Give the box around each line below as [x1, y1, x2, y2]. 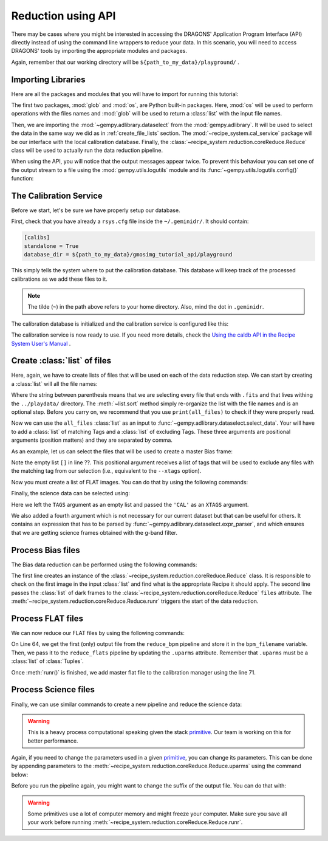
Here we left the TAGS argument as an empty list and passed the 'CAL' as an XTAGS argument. [11, 501, 249, 508]
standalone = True [24, 242, 79, 249]
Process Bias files [11, 544, 80, 555]
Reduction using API [11, 9, 116, 22]
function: [11, 175, 34, 182]
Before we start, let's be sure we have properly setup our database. [11, 207, 180, 214]
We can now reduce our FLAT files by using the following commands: [11, 630, 185, 637]
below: [11, 771, 29, 778]
